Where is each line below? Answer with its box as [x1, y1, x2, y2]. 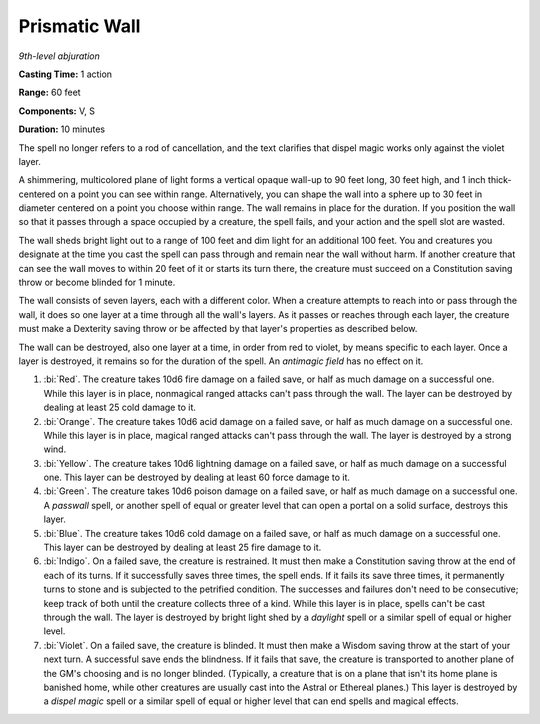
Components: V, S [18, 105, 95, 117]
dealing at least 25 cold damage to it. [43, 401, 197, 414]
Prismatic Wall [18, 15, 141, 37]
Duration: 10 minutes [18, 123, 105, 135]
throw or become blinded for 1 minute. [18, 276, 176, 289]
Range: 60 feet [18, 86, 81, 99]
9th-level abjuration [18, 50, 100, 62]
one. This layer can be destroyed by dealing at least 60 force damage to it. [43, 471, 350, 484]
